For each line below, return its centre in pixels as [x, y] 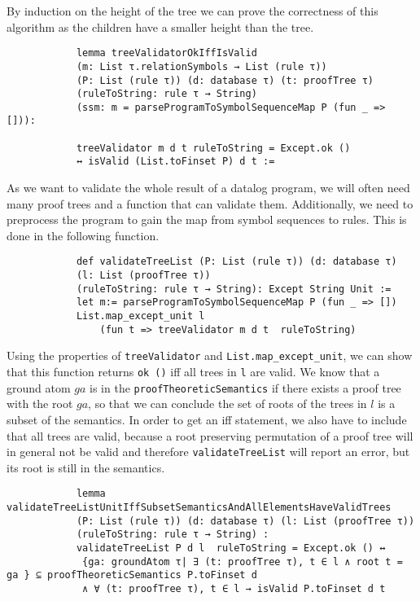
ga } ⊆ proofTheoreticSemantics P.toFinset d [132, 575]
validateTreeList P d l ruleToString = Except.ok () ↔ [231, 548]
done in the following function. [83, 235]
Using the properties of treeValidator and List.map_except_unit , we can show [210, 355]
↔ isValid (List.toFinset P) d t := [175, 162]
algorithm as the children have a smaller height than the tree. [160, 26]
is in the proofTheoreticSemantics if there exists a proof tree [245, 387]
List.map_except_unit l [140, 316]
